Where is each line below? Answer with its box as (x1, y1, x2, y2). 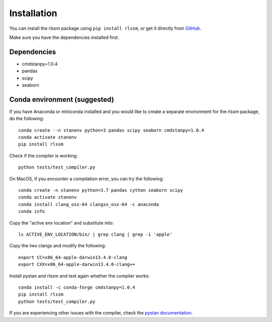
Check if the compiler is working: (9, 152, 78, 158)
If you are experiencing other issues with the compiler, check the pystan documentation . (9, 310, 193, 316)
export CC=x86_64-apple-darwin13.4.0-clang (18, 254, 127, 260)
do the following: (9, 116, 44, 122)
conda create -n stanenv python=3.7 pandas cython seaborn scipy (18, 187, 183, 193)
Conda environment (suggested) (9, 95, 114, 103)
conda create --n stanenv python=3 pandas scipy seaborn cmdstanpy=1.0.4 (18, 127, 205, 133)
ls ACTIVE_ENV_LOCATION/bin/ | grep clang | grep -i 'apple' (18, 232, 172, 237)
